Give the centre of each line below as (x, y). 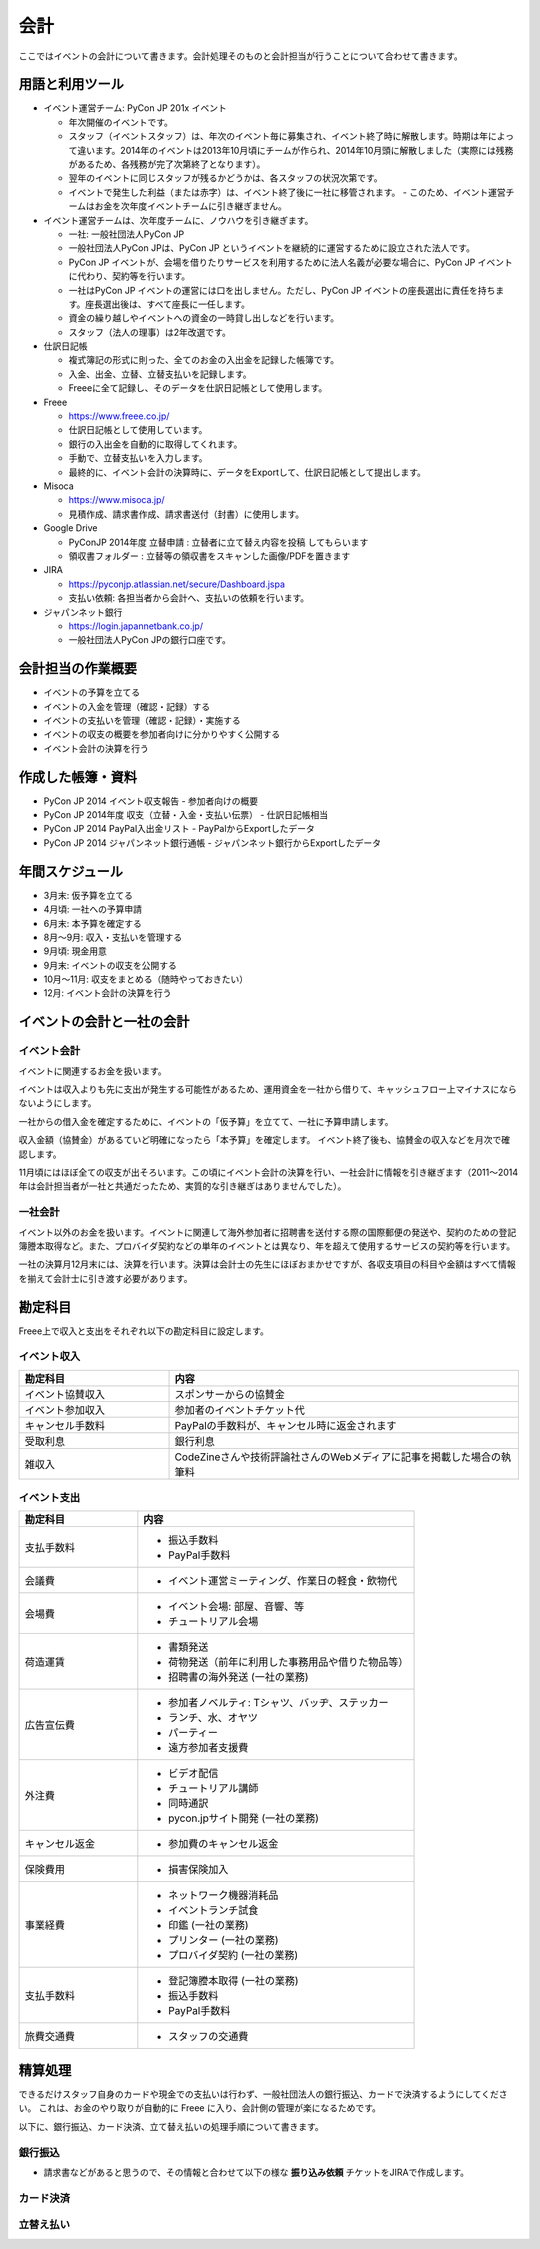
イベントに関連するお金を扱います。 (92, 1071)
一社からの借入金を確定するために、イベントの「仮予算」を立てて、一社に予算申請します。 (206, 1121)
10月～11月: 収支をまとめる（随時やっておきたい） (146, 979)
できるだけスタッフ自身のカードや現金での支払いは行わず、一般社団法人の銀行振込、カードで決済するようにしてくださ (263, 2094)
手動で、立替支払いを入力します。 (138, 458)
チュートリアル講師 (213, 1788)
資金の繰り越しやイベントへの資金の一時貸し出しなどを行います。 (204, 318)
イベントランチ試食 (213, 1910)
